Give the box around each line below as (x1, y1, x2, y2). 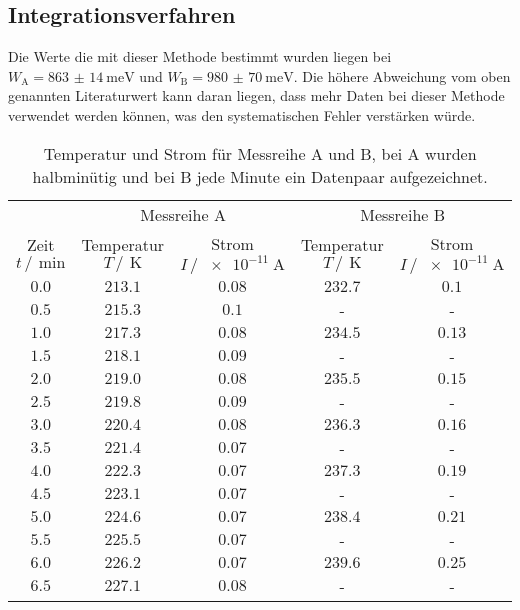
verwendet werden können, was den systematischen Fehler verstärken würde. (8, 104, 476, 125)
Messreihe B (360, 202, 446, 226)
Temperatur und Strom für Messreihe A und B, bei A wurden (43, 141, 477, 165)
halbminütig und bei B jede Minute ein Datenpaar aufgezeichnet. (32, 164, 488, 188)
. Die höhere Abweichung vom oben (293, 65, 511, 86)
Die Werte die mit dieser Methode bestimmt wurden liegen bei (8, 46, 392, 67)
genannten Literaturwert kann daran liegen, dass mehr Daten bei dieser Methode (8, 85, 505, 106)
